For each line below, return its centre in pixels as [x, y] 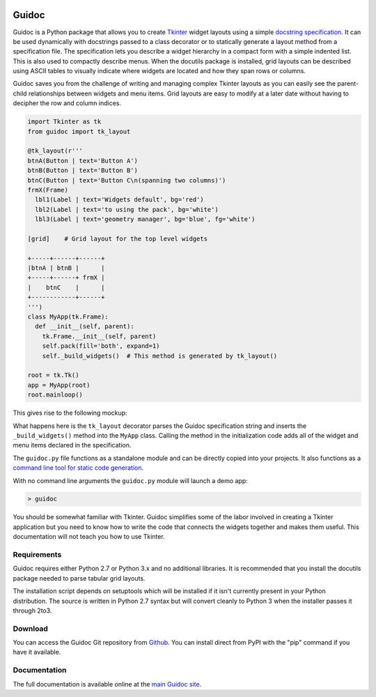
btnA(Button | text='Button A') [83, 161]
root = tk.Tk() [53, 375]
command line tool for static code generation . [78, 468]
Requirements [37, 555]
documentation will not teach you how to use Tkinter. [89, 537]
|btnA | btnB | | [66, 268]
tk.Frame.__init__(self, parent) [99, 336]
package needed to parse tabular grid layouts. [79, 578]
